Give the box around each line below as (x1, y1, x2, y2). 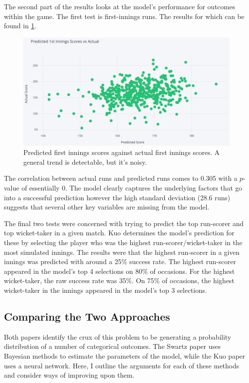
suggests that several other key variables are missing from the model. (4, 202, 210, 212)
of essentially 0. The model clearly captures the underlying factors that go (21, 183, 242, 193)
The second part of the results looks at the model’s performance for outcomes (4, 1, 235, 11)
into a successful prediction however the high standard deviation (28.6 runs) (4, 192, 231, 202)
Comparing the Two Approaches (4, 308, 170, 324)
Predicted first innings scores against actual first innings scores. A (23, 147, 220, 157)
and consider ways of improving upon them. (4, 370, 135, 380)
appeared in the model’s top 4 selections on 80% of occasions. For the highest (4, 266, 235, 276)
